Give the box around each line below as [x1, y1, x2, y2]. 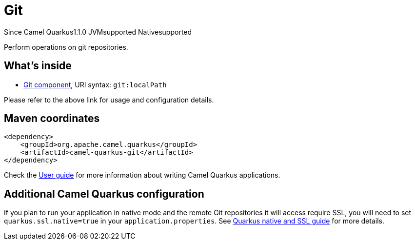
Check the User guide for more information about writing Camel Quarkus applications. [4, 171, 280, 180]
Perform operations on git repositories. [4, 42, 128, 51]
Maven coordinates [4, 112, 100, 125]
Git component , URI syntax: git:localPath [23, 80, 167, 89]
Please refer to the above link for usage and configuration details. [4, 95, 214, 104]
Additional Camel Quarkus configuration [4, 187, 204, 200]
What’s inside [4, 60, 72, 72]
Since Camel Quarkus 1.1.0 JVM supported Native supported [4, 27, 192, 36]
